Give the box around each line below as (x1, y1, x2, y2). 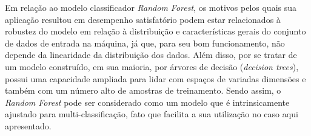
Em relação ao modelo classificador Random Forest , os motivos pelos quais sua (5, 1, 297, 13)
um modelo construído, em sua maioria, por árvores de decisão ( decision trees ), (5, 60, 299, 73)
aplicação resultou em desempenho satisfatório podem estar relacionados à (5, 13, 281, 25)
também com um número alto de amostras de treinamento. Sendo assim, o (5, 84, 281, 97)
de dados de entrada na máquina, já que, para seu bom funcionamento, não (5, 36, 285, 49)
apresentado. (5, 119, 52, 132)
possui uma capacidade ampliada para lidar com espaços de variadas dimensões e (5, 72, 306, 85)
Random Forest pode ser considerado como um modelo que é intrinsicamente (5, 96, 290, 108)
